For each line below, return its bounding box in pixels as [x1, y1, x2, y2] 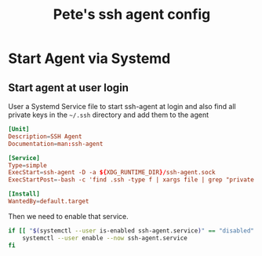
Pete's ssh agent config [53, 5, 211, 24]
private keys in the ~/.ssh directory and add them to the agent [8, 110, 209, 119]
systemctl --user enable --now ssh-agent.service [22, 234, 188, 242]
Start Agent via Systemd [8, 49, 171, 68]
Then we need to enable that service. [8, 211, 129, 221]
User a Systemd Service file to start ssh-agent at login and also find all [8, 102, 237, 111]
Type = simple [8, 161, 47, 170]
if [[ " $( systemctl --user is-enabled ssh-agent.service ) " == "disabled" [8, 226, 255, 235]
